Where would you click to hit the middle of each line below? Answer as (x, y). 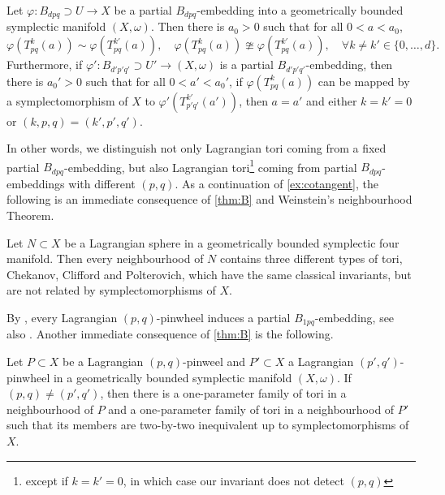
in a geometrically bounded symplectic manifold (173, 377)
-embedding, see (354, 317)
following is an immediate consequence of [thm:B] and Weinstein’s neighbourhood (210, 199)
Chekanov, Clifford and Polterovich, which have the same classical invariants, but (209, 274)
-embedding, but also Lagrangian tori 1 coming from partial (211, 166)
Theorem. (30, 215)
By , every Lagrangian (62, 317)
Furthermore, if (45, 65)
